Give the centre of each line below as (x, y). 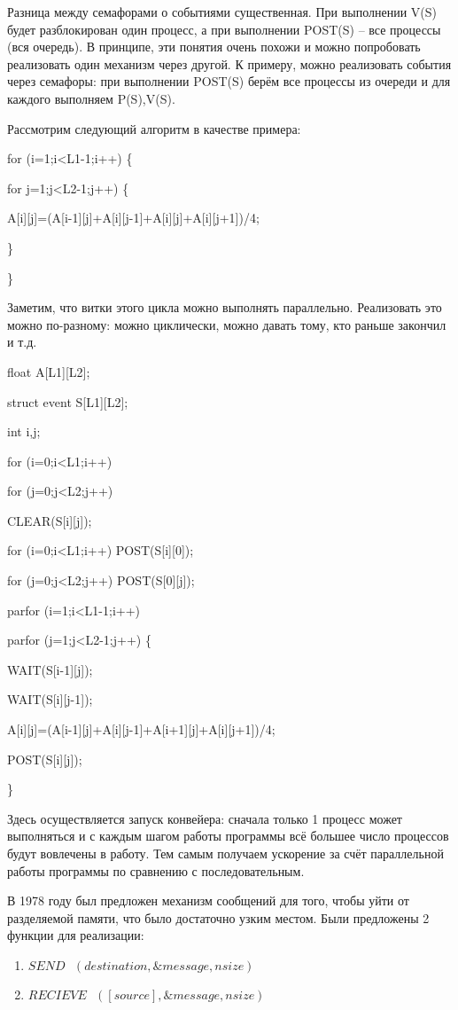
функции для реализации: (76, 935)
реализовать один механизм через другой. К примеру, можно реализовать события (229, 63)
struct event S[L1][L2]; (68, 401)
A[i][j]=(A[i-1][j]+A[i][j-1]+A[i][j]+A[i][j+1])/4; (133, 218)
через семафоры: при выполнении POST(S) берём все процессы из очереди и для (229, 81)
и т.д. (22, 342)
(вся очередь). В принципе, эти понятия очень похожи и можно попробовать (214, 47)
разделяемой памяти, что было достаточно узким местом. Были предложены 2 (218, 917)
